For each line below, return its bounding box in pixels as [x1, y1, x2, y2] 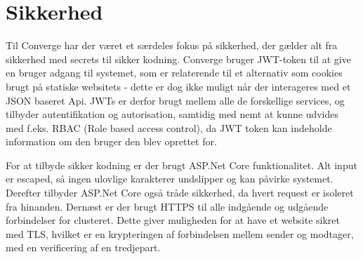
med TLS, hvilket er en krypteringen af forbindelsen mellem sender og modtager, [6, 226, 354, 241]
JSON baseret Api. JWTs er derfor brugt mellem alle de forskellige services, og [6, 93, 345, 107]
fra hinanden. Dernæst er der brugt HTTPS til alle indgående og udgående [6, 199, 329, 213]
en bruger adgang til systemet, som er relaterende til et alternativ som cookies [6, 65, 343, 80]
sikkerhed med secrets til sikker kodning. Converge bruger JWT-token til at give [6, 51, 351, 66]
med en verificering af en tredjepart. [6, 240, 161, 255]
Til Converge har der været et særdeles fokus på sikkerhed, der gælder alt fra [6, 38, 338, 53]
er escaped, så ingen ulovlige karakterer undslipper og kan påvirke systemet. [6, 171, 334, 186]
